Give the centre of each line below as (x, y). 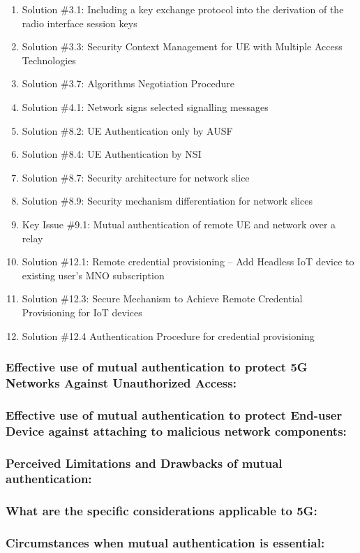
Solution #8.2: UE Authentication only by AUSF (127, 130)
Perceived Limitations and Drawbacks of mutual (144, 463)
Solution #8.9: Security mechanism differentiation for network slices (167, 201)
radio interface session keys (80, 23)
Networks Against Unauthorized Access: (121, 382)
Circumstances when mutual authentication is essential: (165, 543)
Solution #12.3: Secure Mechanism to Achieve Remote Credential (162, 298)
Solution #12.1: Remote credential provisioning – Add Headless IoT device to (188, 261)
